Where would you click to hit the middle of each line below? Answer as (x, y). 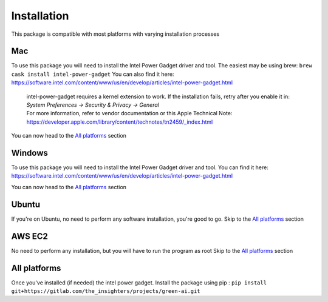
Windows (29, 153)
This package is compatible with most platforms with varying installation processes (115, 34)
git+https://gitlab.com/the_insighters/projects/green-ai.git (106, 291)
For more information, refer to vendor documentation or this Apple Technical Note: (129, 113)
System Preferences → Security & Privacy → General (93, 105)
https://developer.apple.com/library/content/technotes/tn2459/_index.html (120, 122)
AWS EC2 (30, 236)
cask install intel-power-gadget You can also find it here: (93, 74)
